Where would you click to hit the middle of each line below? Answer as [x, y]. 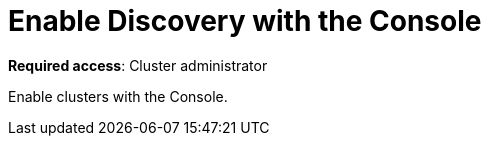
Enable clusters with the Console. [118, 96]
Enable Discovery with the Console [245, 21]
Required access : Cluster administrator [138, 65]
